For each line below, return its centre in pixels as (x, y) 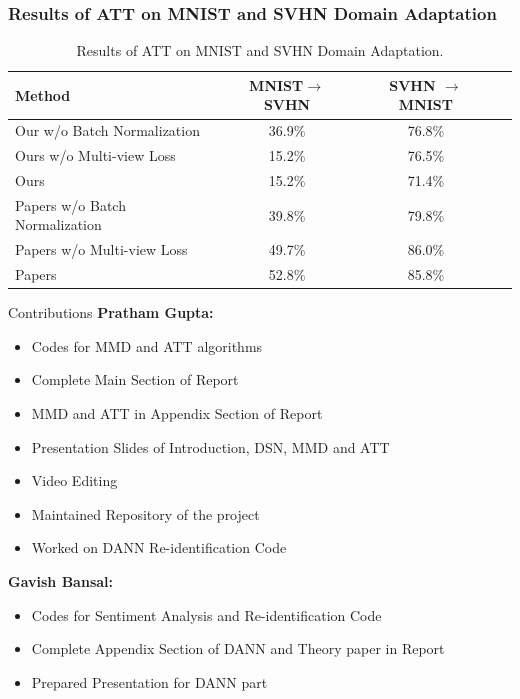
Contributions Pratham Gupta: (111, 312)
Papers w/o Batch (70, 204)
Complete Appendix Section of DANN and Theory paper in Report (238, 648)
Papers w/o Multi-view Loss (101, 249)
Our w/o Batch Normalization (107, 130)
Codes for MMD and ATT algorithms (147, 345)
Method (43, 94)
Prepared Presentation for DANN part (149, 681)
